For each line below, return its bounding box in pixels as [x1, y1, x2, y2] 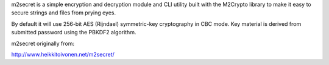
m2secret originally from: [11, 40, 74, 47]
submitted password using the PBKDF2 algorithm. [11, 29, 136, 36]
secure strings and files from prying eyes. [11, 9, 116, 16]
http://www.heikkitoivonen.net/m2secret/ [11, 51, 115, 58]
